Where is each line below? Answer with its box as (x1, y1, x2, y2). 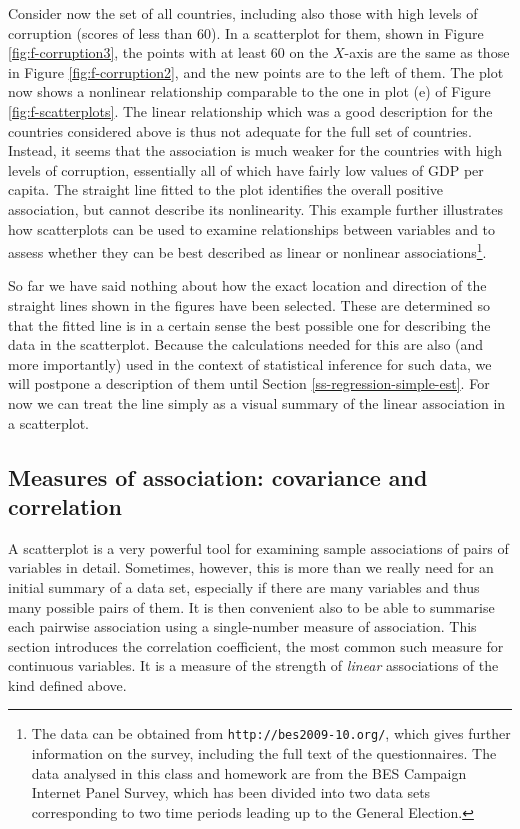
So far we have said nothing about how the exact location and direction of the (8, 275, 487, 296)
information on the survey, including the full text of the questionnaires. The (31, 743, 497, 764)
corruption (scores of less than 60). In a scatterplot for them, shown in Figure (8, 22, 484, 43)
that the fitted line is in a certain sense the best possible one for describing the (8, 314, 491, 335)
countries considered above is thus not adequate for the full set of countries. (8, 120, 472, 141)
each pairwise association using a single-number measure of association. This (8, 616, 477, 637)
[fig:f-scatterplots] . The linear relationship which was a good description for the (8, 100, 493, 121)
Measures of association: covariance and (8, 461, 428, 492)
